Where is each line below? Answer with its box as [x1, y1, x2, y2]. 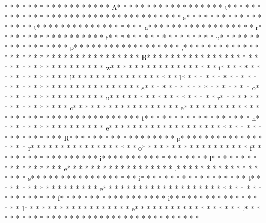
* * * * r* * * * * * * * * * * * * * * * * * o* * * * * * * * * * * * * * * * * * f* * [4, 142, 261, 153]
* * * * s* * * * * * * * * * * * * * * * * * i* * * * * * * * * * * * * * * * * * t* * [4, 173, 260, 183]
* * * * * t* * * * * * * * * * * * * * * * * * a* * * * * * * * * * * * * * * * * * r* [4, 22, 262, 32]
